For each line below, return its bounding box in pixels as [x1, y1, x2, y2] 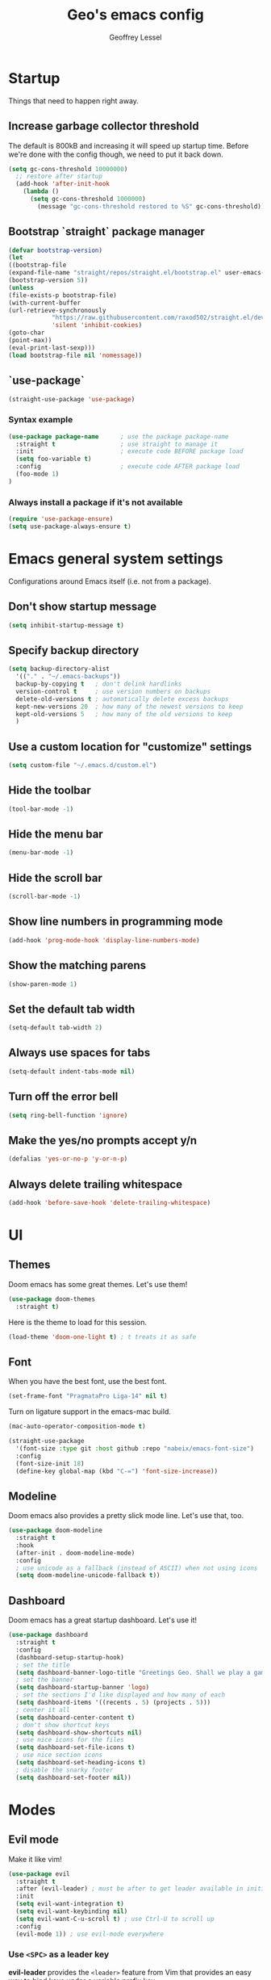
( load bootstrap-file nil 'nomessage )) [8, 351, 143, 359]
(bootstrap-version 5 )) [8, 276, 89, 284]
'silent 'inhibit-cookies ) [51, 321, 143, 329]
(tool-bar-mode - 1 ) [8, 805, 74, 813]
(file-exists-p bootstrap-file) [8, 291, 117, 300]
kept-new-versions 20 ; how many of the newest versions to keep [15, 703, 244, 711]
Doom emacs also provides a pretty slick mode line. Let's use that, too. [8, 1511, 244, 1521]
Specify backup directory [8, 644, 140, 657]
